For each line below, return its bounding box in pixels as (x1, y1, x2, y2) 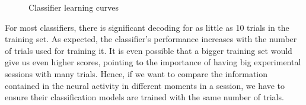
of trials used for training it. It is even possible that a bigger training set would (5, 44, 292, 56)
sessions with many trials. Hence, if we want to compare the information (5, 67, 268, 79)
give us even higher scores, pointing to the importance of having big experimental (5, 56, 301, 68)
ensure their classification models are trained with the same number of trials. (5, 91, 284, 103)
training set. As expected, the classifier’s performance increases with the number (5, 33, 297, 45)
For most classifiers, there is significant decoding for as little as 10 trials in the (5, 21, 289, 33)
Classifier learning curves (28, 1, 119, 13)
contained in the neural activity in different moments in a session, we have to (5, 79, 285, 91)
